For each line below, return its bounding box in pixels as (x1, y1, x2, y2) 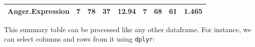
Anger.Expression (7, 5, 69, 16)
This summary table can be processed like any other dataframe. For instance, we (4, 24, 251, 34)
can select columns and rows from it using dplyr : (4, 34, 155, 44)
